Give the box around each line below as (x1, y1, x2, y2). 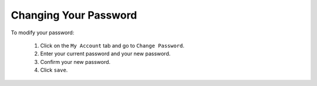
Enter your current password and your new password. (40, 50, 171, 58)
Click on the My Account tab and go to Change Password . (40, 42, 185, 49)
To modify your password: (11, 29, 75, 36)
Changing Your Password (11, 9, 137, 21)
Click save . (40, 67, 68, 74)
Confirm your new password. (40, 58, 111, 65)
